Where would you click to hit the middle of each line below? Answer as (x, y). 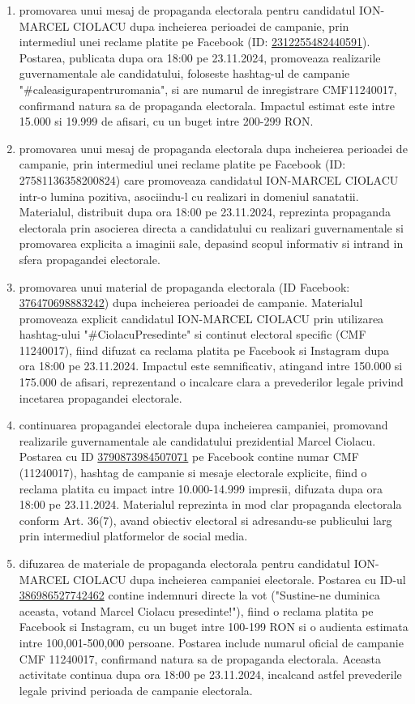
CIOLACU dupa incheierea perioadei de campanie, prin (211, 26)
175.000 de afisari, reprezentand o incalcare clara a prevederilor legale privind (211, 382)
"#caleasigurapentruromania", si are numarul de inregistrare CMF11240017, (208, 89)
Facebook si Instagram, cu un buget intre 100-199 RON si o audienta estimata (214, 627)
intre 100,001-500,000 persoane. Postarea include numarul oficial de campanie (211, 642)
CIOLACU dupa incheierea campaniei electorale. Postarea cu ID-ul (240, 579)
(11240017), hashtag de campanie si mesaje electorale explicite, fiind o (193, 473)
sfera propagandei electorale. (90, 259)
